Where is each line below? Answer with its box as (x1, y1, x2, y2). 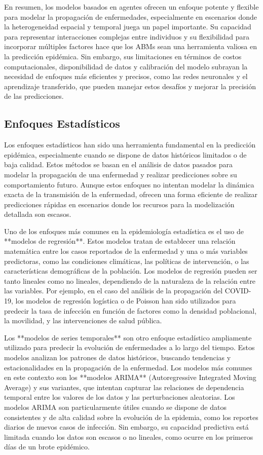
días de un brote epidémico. (4, 441, 90, 452)
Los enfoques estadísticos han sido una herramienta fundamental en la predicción (4, 139, 256, 150)
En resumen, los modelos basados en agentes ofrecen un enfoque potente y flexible (4, 2, 259, 12)
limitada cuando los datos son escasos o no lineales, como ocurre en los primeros (4, 431, 253, 442)
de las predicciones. (4, 91, 64, 101)
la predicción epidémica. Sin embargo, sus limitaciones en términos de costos (4, 51, 242, 61)
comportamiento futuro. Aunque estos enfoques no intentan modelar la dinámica (4, 179, 254, 189)
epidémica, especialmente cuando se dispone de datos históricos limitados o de (4, 149, 247, 160)
